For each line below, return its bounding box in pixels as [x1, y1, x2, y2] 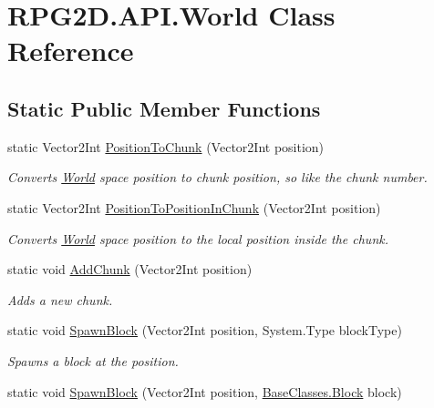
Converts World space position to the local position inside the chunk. [7, 229, 388, 248]
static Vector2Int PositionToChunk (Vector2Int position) [7, 137, 325, 156]
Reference [7, 32, 134, 69]
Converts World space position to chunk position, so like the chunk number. [7, 168, 428, 187]
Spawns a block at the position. [7, 351, 179, 370]
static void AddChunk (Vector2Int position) [7, 260, 253, 279]
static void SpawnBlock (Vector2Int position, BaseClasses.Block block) [7, 382, 402, 401]
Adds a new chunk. [7, 290, 113, 309]
